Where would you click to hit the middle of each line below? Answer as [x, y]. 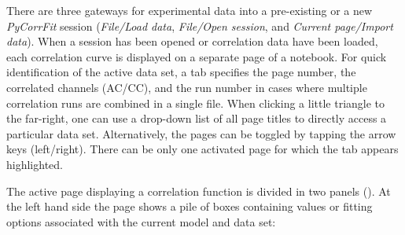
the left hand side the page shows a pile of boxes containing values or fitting [190, 206]
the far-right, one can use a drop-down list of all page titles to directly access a [197, 118]
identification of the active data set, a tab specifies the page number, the [181, 72]
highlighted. [35, 164]
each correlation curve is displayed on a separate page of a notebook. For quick [197, 56]
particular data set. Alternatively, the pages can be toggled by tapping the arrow [201, 133]
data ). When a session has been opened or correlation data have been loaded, [192, 41]
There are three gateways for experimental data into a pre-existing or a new [190, 10]
